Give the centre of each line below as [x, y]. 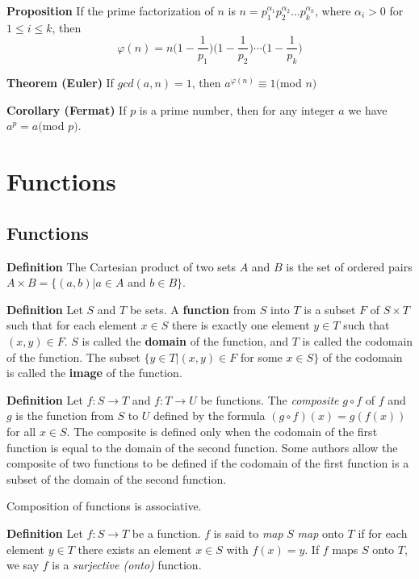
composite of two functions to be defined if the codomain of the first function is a [208, 463]
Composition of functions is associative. [104, 506]
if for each [383, 533]
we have [368, 109]
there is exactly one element [241, 325]
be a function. [166, 533]
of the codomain [362, 357]
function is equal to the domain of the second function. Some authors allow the [202, 447]
